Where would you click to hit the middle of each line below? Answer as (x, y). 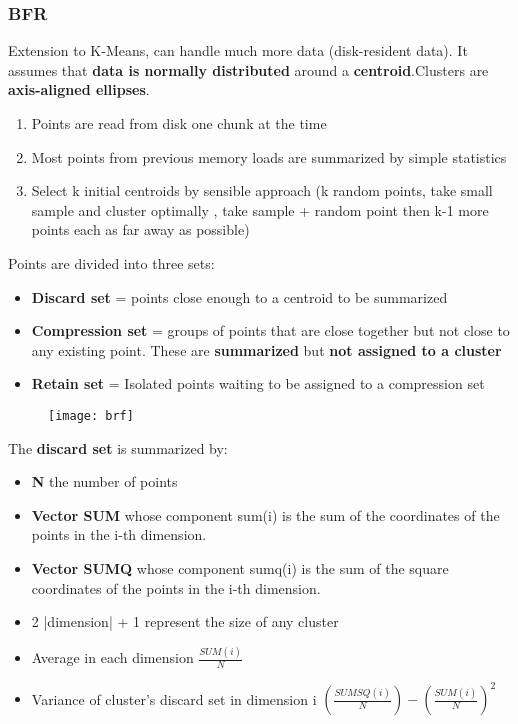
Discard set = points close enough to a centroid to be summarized (239, 296)
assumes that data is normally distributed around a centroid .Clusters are (248, 69)
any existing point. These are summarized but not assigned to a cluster (266, 349)
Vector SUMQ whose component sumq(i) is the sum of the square (240, 567)
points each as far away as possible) (140, 229)
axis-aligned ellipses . (79, 89)
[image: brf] (91, 415)
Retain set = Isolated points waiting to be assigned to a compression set (258, 383)
